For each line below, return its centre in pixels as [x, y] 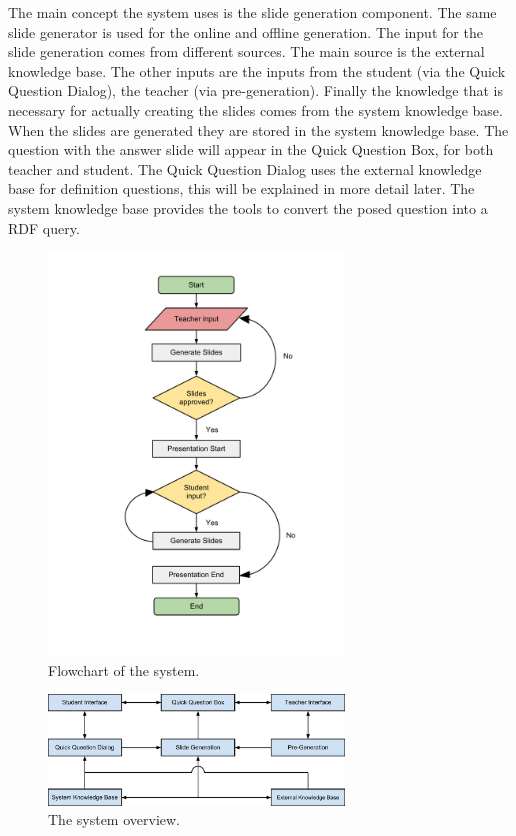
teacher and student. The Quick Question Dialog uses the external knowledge [245, 168]
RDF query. [44, 227]
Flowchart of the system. [124, 669]
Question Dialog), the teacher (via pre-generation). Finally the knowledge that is [255, 90]
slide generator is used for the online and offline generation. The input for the [245, 31]
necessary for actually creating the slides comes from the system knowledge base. [255, 109]
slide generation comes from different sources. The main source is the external [246, 51]
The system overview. [114, 819]
